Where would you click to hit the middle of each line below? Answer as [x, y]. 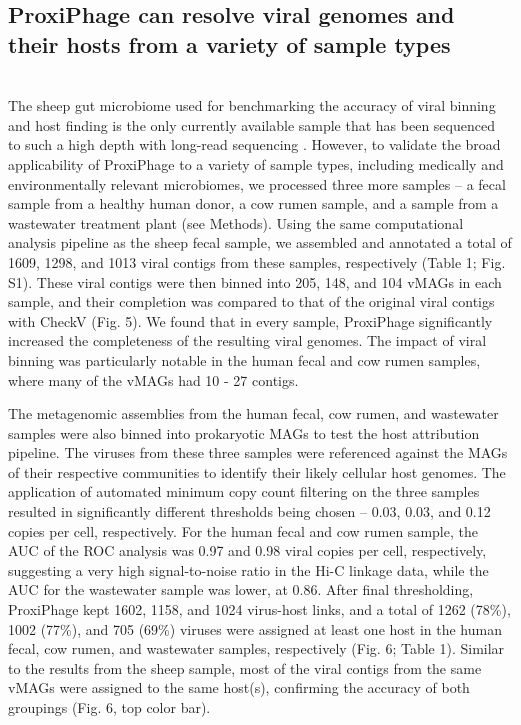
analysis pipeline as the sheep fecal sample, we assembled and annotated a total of [260, 242]
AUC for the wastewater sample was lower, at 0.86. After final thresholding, [241, 589]
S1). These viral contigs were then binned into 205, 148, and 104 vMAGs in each [255, 281]
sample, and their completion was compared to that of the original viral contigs [251, 301]
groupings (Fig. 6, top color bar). [109, 707]
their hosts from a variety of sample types [229, 43]
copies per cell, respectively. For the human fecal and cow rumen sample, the [243, 530]
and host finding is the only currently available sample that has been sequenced [251, 124]
